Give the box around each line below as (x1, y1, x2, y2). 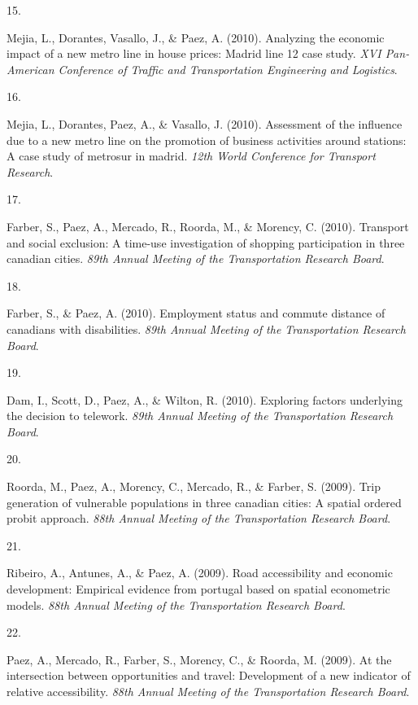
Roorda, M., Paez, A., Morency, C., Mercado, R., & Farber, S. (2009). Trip (7, 478, 381, 495)
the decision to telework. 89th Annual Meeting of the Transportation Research (7, 407, 394, 424)
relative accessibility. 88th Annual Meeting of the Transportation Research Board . (7, 683, 410, 699)
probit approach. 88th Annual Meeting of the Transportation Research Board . (7, 510, 391, 527)
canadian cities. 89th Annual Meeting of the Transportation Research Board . (7, 250, 385, 267)
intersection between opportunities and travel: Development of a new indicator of (7, 667, 411, 684)
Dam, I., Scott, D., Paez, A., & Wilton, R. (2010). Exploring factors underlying (7, 391, 403, 408)
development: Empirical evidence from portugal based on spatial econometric (7, 580, 390, 598)
